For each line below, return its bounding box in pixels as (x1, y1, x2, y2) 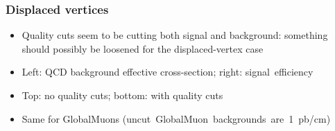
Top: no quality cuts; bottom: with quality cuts (22, 88, 223, 102)
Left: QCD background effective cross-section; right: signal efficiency (22, 64, 313, 79)
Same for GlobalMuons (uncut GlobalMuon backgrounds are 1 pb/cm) (22, 111, 331, 125)
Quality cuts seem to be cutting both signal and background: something (22, 28, 328, 42)
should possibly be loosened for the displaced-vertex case (22, 41, 264, 55)
